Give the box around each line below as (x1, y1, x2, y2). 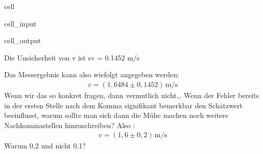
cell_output (4, 35, 41, 46)
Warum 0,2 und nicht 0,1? (4, 140, 86, 151)
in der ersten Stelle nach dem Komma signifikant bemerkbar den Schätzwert (4, 100, 243, 110)
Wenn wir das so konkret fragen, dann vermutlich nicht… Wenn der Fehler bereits (4, 90, 259, 100)
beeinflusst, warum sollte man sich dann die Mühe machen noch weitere (4, 110, 229, 120)
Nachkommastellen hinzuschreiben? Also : (4, 119, 135, 130)
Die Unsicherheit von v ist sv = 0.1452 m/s (4, 52, 140, 63)
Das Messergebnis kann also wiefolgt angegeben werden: (4, 69, 179, 80)
